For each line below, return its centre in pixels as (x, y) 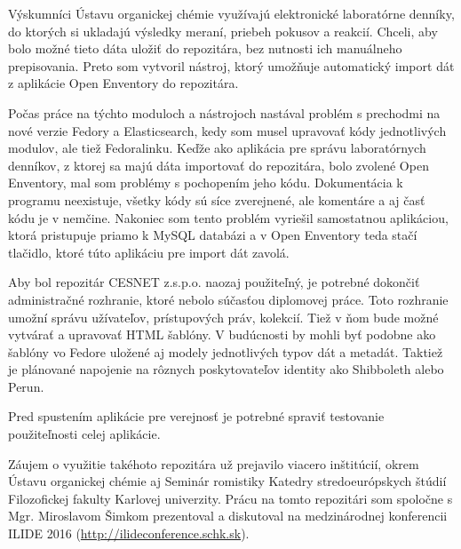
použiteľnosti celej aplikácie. (84, 434)
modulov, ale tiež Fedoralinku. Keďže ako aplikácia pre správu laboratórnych (217, 148)
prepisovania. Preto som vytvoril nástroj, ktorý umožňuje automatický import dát (231, 65)
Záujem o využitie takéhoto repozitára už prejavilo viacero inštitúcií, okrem (214, 463)
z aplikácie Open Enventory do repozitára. (123, 83)
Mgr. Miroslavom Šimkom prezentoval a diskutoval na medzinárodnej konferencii (228, 516)
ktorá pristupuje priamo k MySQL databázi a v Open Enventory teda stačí (213, 235)
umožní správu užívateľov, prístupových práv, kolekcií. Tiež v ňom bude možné (223, 317)
